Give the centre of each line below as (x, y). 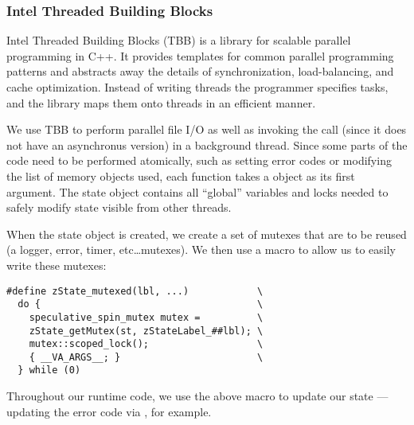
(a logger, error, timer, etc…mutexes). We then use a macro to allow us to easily (201, 250)
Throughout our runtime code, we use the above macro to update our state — (197, 396)
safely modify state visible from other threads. (119, 207)
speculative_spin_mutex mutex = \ (146, 317)
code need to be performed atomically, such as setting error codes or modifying (199, 160)
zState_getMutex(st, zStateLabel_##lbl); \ (146, 331)
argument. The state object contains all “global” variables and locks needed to (197, 191)
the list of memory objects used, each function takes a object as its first (181, 175)
